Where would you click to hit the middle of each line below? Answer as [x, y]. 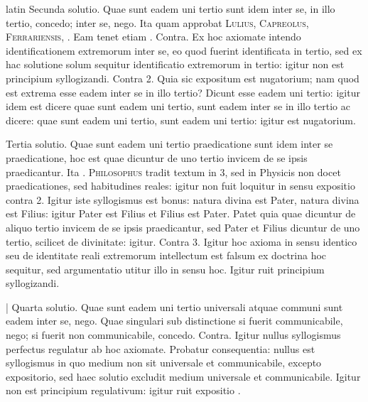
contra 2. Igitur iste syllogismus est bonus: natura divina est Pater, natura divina [183, 199]
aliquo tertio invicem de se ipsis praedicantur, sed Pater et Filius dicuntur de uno [183, 227]
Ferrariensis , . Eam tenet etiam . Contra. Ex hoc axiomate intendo [153, 37]
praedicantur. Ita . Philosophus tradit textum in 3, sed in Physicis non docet [173, 172]
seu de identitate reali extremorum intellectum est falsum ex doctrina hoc [166, 255]
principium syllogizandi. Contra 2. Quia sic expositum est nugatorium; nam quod [183, 78]
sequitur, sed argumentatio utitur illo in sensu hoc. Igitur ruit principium [165, 269]
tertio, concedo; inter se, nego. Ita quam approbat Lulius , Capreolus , [157, 22]
